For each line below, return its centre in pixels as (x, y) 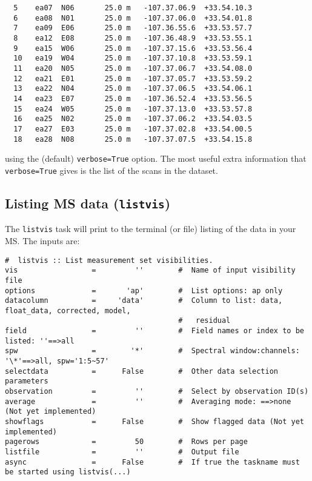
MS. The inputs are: (42, 240)
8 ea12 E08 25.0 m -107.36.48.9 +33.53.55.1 (133, 38)
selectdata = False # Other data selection (142, 371)
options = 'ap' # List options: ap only (144, 290)
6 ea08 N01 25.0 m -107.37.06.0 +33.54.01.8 (133, 18)
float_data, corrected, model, (68, 310)
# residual (204, 321)
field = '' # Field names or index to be (154, 331)
